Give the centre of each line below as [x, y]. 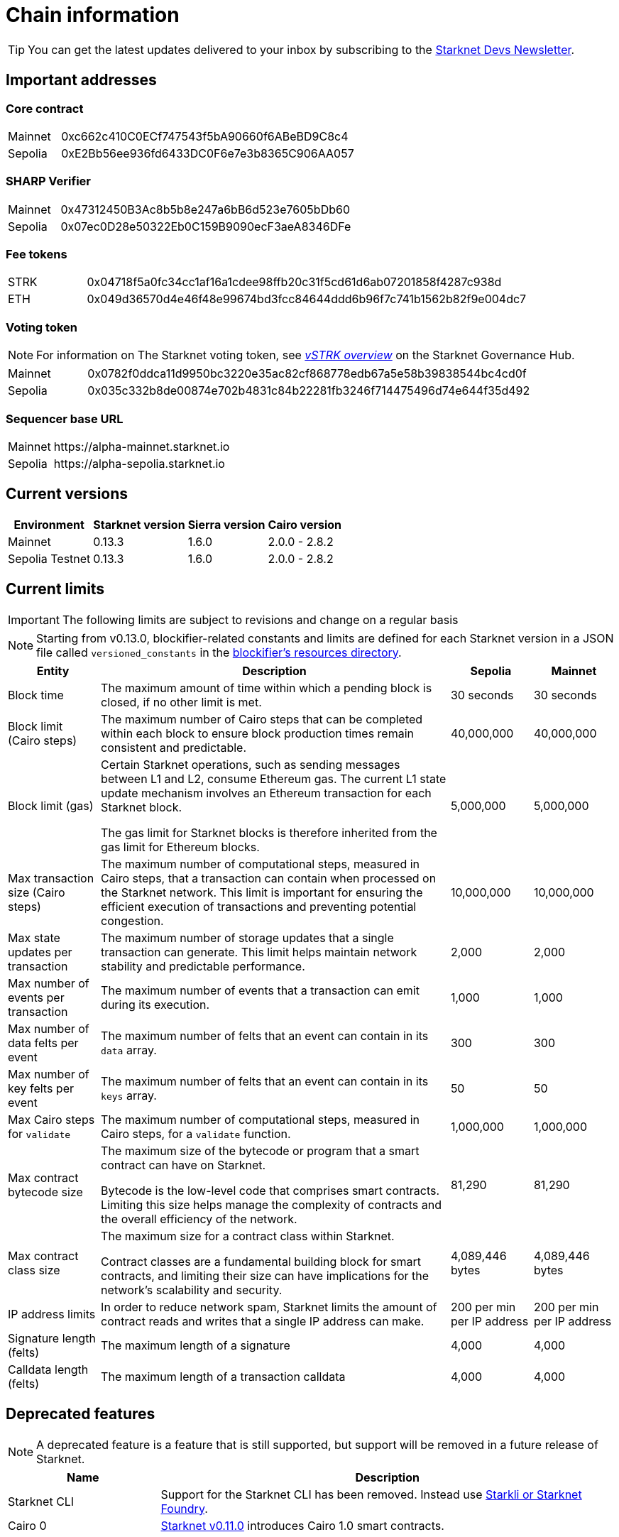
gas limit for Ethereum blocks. [180, 847]
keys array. [129, 1095]
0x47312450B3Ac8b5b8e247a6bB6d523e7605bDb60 [206, 209]
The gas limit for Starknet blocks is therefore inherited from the [269, 832]
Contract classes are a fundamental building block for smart [261, 1261]
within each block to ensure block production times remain [258, 733]
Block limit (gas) [51, 805]
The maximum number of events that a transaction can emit [260, 990]
